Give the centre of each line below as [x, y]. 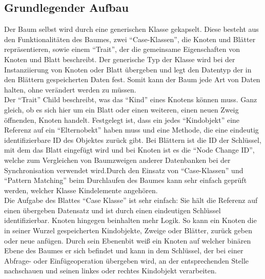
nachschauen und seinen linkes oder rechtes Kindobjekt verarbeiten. [110, 271]
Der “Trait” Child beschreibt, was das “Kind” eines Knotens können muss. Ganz [131, 99]
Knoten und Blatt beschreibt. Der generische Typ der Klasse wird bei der [120, 59]
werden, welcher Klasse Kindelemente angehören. [81, 190]
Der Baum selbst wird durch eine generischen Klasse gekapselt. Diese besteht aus [131, 29]
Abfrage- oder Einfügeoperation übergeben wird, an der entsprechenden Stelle [126, 260]
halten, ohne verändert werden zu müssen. [70, 89]
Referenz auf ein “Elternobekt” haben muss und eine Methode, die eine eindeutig [131, 130]
